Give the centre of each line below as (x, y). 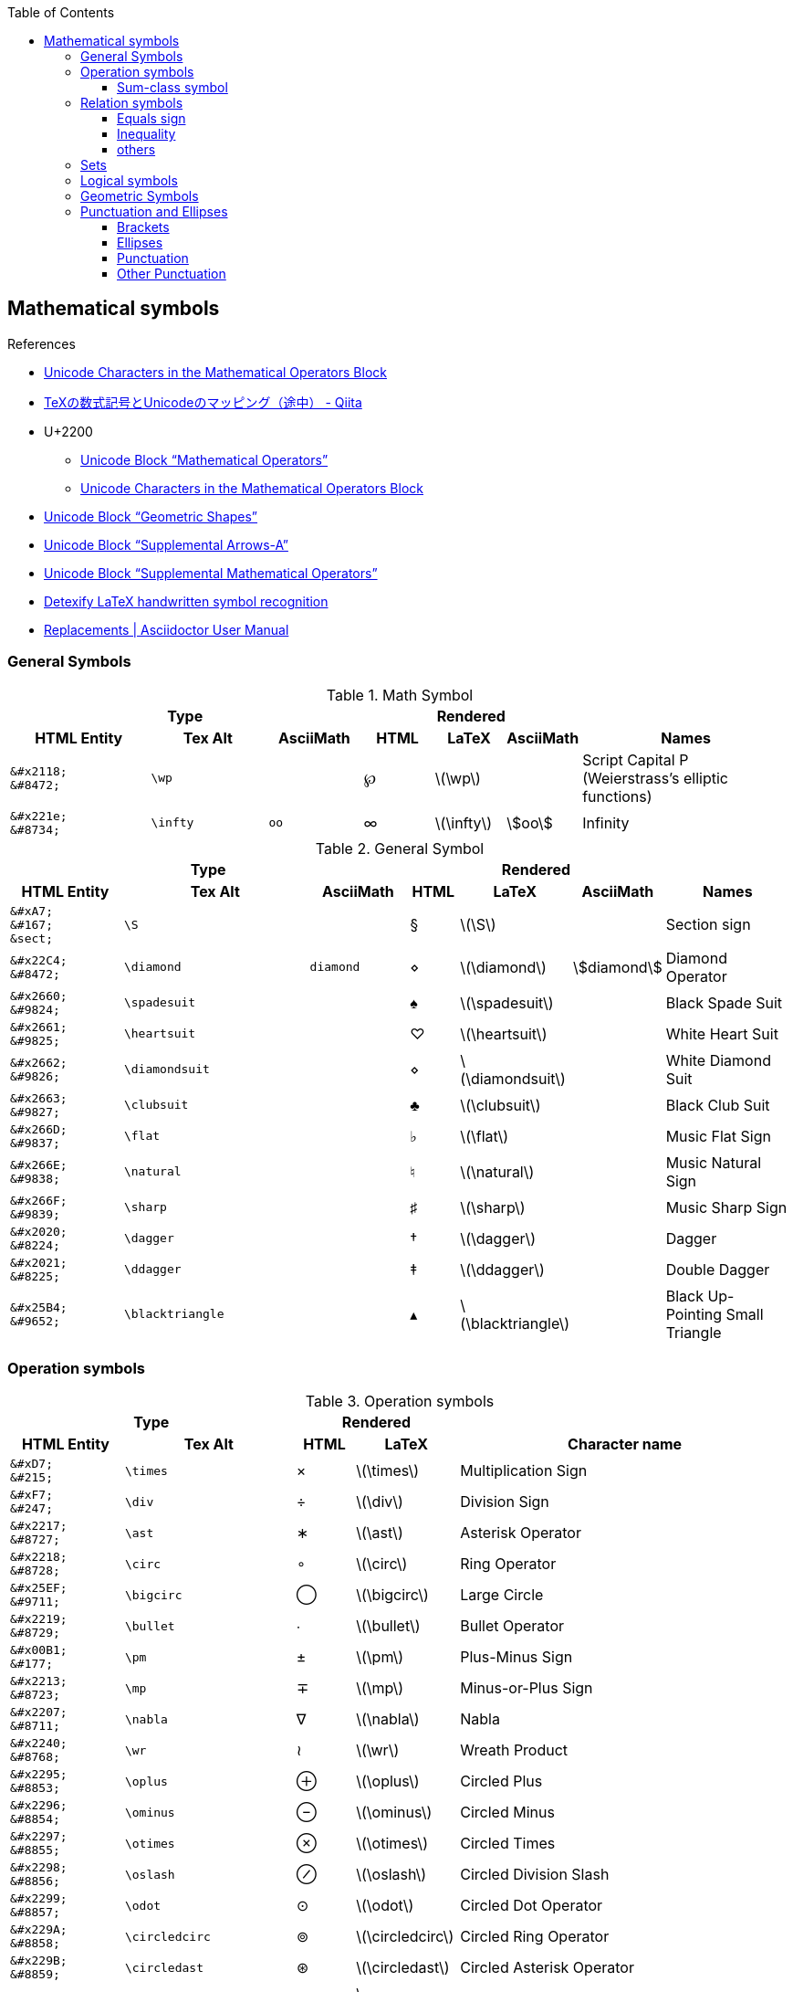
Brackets (143, 227)
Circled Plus (501, 1781)
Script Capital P (636, 759)
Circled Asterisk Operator (547, 1968)
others (136, 149)
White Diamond (718, 1060)
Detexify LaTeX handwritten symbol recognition (186, 601)
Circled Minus (507, 1813)
